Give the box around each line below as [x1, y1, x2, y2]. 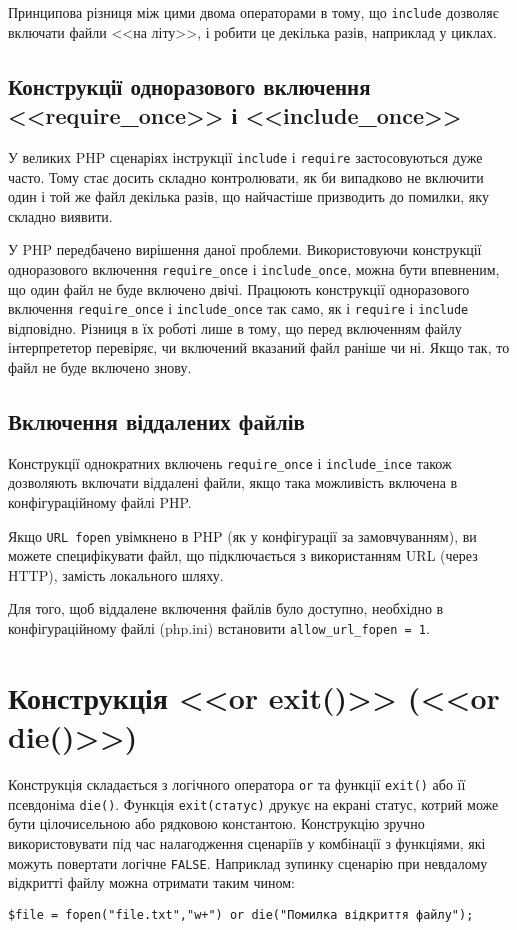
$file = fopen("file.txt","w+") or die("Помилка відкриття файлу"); [8, 907, 474, 922]
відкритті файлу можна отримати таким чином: [8, 872, 295, 893]
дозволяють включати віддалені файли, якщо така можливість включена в [8, 472, 458, 493]
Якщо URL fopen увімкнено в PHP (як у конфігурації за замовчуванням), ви [8, 525, 477, 546]
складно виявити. [8, 205, 113, 226]
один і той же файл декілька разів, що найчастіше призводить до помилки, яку [8, 186, 489, 207]
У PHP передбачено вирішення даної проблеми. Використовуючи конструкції [8, 239, 482, 260]
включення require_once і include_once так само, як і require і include [8, 298, 469, 319]
